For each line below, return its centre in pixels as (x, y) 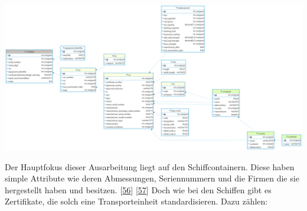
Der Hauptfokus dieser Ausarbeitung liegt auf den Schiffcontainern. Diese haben (150, 166)
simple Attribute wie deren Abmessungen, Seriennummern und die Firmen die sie (152, 178)
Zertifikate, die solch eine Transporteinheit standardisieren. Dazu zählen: (136, 201)
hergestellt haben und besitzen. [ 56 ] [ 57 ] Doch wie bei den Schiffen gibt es (138, 189)
